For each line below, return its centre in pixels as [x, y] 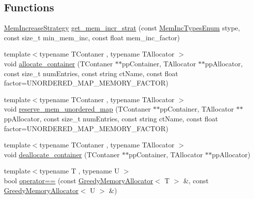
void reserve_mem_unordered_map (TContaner [78, 109]
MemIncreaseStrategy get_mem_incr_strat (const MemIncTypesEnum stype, [122, 28]
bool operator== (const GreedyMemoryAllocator [79, 180]
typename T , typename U [79, 171]
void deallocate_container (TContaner [62, 154]
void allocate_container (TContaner [58, 63]
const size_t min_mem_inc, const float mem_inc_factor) [92, 37]
